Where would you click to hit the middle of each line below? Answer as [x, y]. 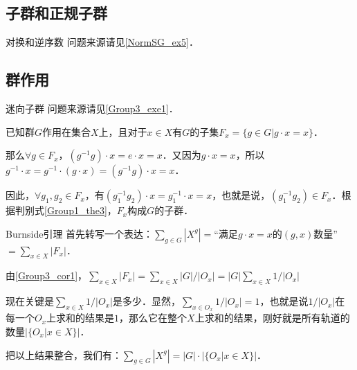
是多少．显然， [146, 301]
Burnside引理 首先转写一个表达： [80, 233]
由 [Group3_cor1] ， [47, 275]
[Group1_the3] [76, 210]
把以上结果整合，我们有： [64, 354]
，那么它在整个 [153, 318]
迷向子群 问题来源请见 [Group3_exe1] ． [92, 108]
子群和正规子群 [56, 13]
